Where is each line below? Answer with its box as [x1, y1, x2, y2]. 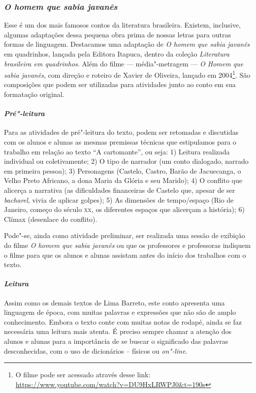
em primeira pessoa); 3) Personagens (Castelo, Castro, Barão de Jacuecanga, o [4, 165, 241, 176]
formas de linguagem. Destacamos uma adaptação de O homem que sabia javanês [4, 39, 250, 49]
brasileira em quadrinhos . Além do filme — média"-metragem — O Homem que [4, 58, 244, 68]
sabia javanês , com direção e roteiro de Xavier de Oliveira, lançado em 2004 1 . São [4, 68, 251, 80]
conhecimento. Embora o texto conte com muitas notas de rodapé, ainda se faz [4, 316, 242, 327]
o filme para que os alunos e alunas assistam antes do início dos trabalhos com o [4, 249, 246, 260]
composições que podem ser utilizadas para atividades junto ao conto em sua [4, 79, 236, 90]
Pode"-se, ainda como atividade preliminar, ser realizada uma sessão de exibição [4, 230, 245, 241]
